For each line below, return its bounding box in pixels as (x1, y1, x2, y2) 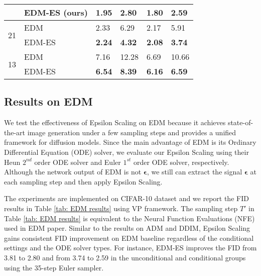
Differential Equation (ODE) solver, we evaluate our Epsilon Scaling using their (4, 146, 249, 157)
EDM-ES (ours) (24, 7, 88, 18)
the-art (4, 127, 26, 137)
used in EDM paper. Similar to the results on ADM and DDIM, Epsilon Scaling (4, 223, 250, 233)
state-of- (227, 117, 253, 128)
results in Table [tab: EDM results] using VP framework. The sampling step (4, 203, 238, 213)
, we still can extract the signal (147, 166, 242, 177)
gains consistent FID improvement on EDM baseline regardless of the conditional (4, 232, 254, 243)
